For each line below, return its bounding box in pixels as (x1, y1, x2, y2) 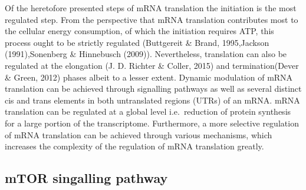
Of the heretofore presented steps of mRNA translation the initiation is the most (5, 2, 297, 14)
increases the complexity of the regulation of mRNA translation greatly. (5, 140, 264, 152)
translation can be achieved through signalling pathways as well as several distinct (5, 82, 302, 95)
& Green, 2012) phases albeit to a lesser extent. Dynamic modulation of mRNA (5, 71, 293, 83)
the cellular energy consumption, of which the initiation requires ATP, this (5, 25, 274, 37)
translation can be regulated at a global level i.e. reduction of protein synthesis (5, 105, 291, 118)
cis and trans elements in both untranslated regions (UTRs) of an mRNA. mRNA (5, 94, 300, 106)
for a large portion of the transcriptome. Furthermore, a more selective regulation (5, 116, 299, 129)
